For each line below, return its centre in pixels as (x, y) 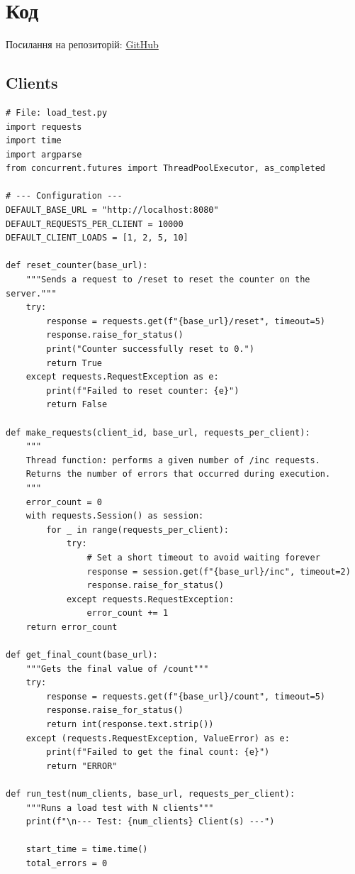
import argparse (44, 154)
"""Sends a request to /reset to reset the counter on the (168, 280)
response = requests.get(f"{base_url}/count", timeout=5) (186, 696)
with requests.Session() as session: (115, 516)
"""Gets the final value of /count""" (117, 669)
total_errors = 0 (67, 863)
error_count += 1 (128, 613)
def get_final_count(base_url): (82, 655)
